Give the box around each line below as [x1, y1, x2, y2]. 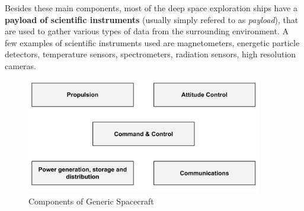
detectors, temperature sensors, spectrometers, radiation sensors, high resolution [5, 48, 296, 60]
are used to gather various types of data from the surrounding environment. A [5, 25, 289, 37]
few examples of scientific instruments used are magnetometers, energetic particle [5, 36, 300, 48]
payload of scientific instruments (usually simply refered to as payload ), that [5, 13, 299, 25]
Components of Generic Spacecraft [28, 195, 154, 207]
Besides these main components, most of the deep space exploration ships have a [5, 2, 297, 14]
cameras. [5, 59, 36, 72]
